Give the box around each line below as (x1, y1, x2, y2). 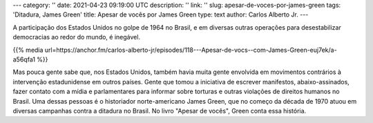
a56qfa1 (12, 55, 36, 64)
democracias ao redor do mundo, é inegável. (12, 33, 141, 41)
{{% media (12, 46, 44, 54)
